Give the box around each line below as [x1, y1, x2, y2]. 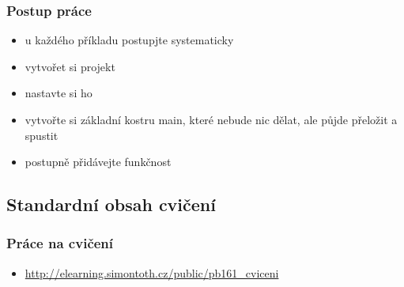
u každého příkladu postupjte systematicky [25, 32, 234, 48]
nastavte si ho [25, 85, 93, 101]
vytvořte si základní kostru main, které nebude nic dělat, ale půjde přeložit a [25, 111, 398, 127]
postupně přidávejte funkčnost [25, 153, 172, 170]
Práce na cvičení [6, 233, 114, 253]
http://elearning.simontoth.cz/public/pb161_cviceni [25, 264, 279, 281]
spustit [25, 127, 59, 143]
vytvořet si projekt [25, 58, 115, 74]
